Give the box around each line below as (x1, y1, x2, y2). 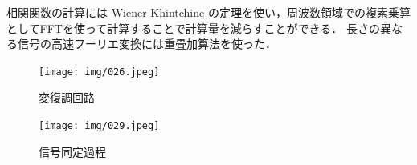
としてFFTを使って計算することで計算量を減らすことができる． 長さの (6, 19, 380, 36)
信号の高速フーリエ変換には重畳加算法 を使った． (17, 35, 276, 52)
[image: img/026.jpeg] (39, 66, 160, 78)
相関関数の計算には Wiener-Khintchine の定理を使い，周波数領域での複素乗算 (6, 4, 411, 20)
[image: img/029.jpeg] (39, 120, 160, 132)
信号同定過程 (39, 143, 106, 159)
